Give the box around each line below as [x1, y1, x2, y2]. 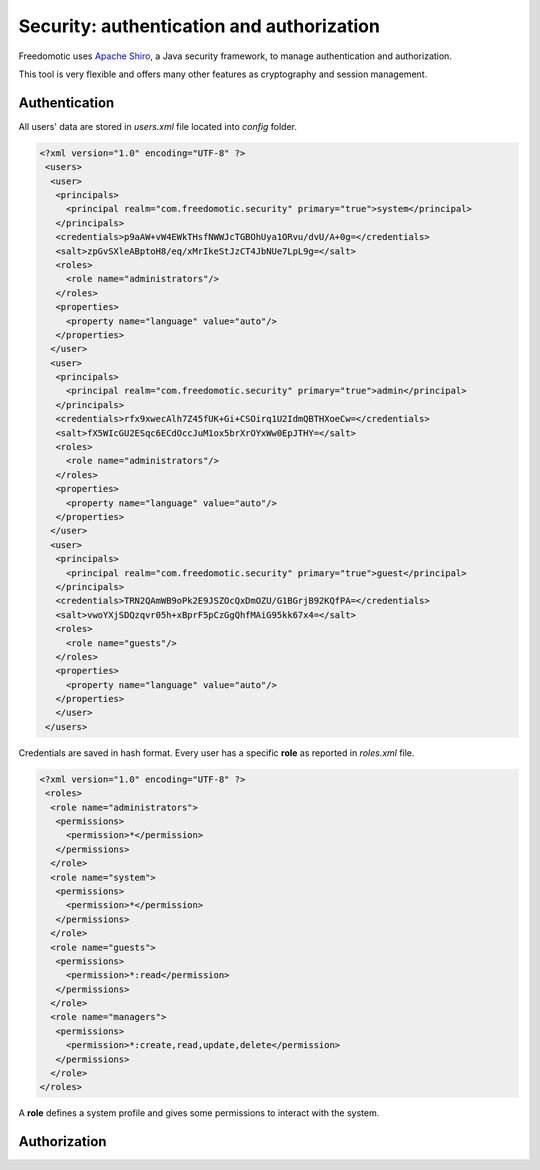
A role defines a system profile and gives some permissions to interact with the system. [18, 1107, 380, 1119]
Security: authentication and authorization [18, 15, 380, 37]
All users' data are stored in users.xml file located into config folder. [18, 120, 298, 132]
